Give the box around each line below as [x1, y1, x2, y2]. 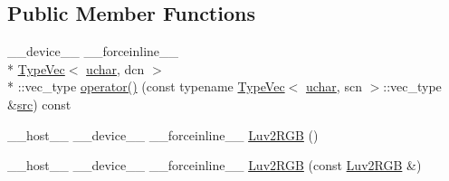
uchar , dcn [86, 59, 145, 78]
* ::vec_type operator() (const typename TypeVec [7, 77, 285, 96]
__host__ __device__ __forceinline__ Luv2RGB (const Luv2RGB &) [7, 156, 422, 175]
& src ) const [7, 94, 72, 113]
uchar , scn [305, 77, 362, 96]
